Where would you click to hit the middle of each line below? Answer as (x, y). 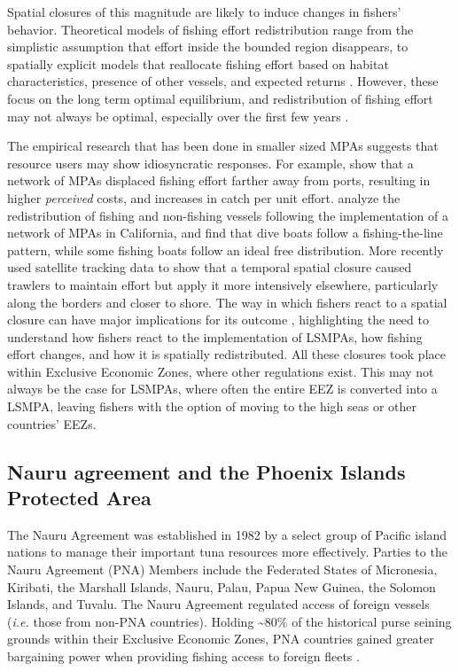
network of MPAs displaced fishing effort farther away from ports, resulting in (219, 180)
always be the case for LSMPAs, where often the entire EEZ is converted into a (222, 389)
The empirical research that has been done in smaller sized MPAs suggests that (223, 146)
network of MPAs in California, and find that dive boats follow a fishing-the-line (225, 233)
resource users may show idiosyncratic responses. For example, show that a (210, 163)
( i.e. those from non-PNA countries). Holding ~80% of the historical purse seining (229, 621)
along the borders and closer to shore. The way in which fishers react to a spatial (227, 302)
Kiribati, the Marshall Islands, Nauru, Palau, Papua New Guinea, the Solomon (222, 586)
